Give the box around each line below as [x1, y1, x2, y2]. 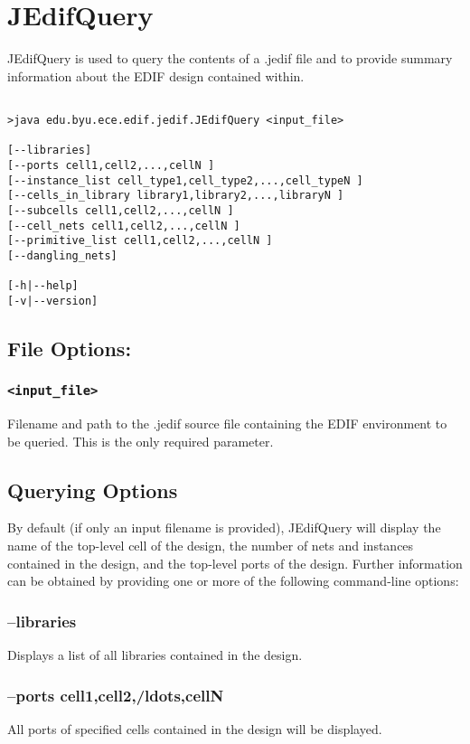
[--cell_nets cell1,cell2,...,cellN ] [7, 219, 240, 232]
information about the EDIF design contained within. [7, 66, 305, 85]
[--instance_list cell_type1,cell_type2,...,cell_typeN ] [7, 174, 363, 187]
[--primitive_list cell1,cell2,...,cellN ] [7, 234, 273, 248]
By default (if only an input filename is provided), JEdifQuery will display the [7, 518, 441, 537]
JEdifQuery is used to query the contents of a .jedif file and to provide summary [7, 49, 453, 68]
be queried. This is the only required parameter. [7, 431, 274, 450]
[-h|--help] [7, 279, 79, 293]
